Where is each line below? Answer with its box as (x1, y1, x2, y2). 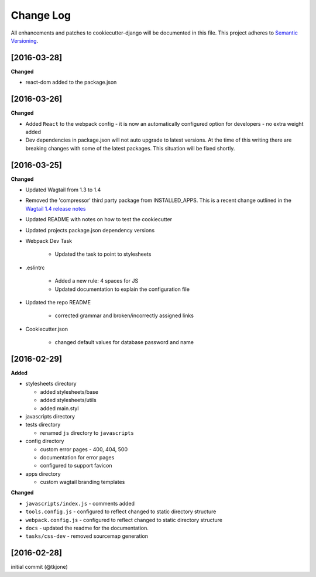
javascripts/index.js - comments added (25, 500, 135, 507)
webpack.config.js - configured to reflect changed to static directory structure (25, 516, 222, 523)
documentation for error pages (40, 454, 115, 461)
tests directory (25, 421, 61, 428)
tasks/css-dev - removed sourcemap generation (25, 533, 149, 540)
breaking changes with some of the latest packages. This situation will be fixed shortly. (25, 145, 235, 152)
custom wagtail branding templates (40, 479, 125, 486)
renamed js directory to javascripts (40, 429, 134, 436)
